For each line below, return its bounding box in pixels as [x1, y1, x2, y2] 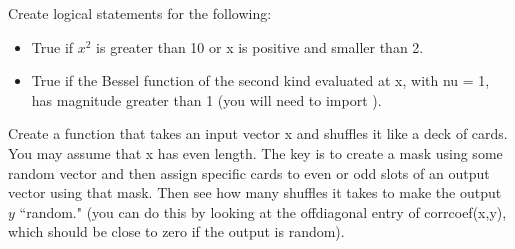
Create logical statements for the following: [8, 3, 272, 23]
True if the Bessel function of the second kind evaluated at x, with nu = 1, [31, 70, 490, 91]
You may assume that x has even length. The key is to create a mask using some [8, 142, 503, 163]
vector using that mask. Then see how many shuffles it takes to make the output [8, 182, 502, 203]
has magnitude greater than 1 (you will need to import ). [31, 89, 382, 110]
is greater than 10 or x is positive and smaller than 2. [96, 36, 424, 57]
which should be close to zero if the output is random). [8, 221, 345, 242]
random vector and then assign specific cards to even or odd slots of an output [8, 162, 490, 183]
